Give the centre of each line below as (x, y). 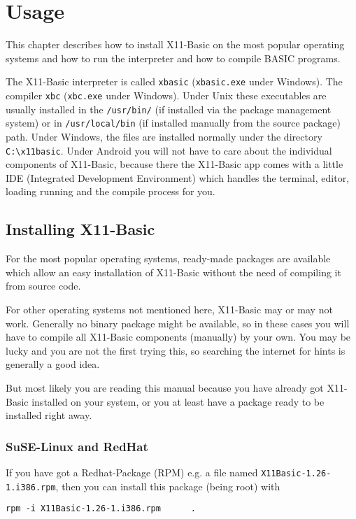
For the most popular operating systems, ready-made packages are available (168, 258)
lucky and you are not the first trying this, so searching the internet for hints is (176, 350)
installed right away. (49, 415)
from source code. (43, 286)
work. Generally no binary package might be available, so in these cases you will (178, 323)
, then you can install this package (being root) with (168, 486)
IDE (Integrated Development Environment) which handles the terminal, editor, (178, 177)
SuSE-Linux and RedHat (77, 446)
